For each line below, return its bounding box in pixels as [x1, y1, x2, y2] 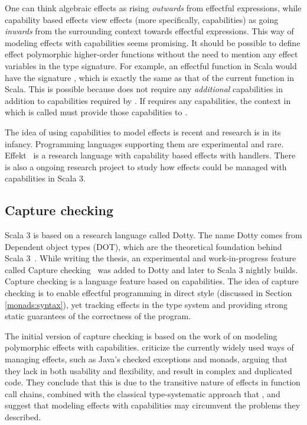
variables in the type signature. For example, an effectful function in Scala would [5, 59, 297, 72]
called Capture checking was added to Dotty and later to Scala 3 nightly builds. [5, 263, 298, 275]
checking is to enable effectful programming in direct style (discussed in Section [5, 287, 292, 299]
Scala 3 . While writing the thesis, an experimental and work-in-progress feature [5, 252, 296, 264]
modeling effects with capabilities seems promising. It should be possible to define [5, 36, 301, 48]
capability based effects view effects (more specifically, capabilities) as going [5, 13, 279, 25]
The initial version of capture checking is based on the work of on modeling [5, 329, 277, 342]
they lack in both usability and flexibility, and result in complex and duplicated [5, 364, 292, 377]
